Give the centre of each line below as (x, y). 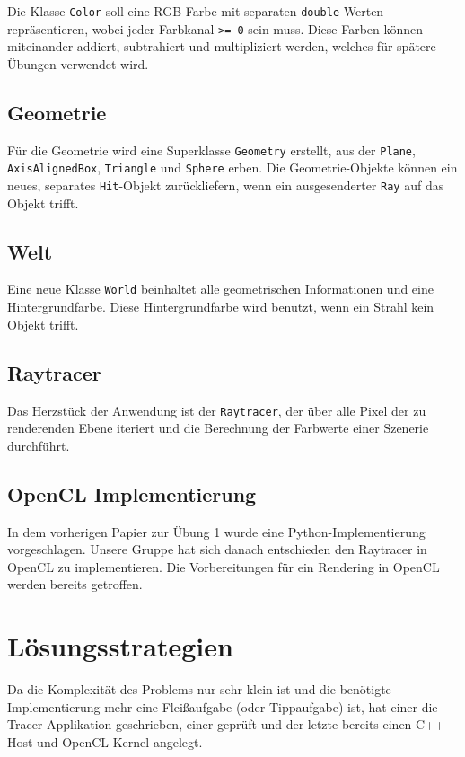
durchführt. (39, 445)
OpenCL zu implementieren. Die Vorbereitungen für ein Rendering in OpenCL (224, 566)
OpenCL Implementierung (132, 493)
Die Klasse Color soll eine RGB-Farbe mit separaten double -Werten (196, 11)
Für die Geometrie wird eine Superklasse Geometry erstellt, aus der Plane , (211, 150)
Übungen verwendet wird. (78, 63)
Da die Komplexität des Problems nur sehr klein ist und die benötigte (199, 689)
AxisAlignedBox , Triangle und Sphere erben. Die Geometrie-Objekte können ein (232, 167)
